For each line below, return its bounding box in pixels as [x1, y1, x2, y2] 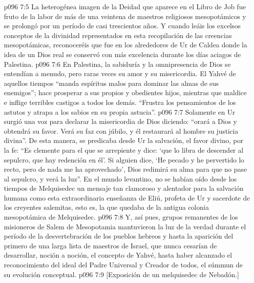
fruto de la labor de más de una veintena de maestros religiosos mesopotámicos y [4, 11, 246, 21]
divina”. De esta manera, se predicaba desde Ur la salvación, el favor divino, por [4, 135, 243, 145]
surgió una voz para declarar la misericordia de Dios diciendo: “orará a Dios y [4, 116, 237, 126]
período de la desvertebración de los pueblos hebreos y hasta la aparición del [4, 231, 233, 241]
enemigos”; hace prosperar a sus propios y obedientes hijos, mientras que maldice [4, 87, 247, 98]
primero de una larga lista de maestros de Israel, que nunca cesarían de [4, 240, 217, 250]
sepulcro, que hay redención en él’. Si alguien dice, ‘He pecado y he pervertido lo [4, 154, 244, 164]
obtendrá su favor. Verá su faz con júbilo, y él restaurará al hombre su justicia [4, 125, 238, 136]
